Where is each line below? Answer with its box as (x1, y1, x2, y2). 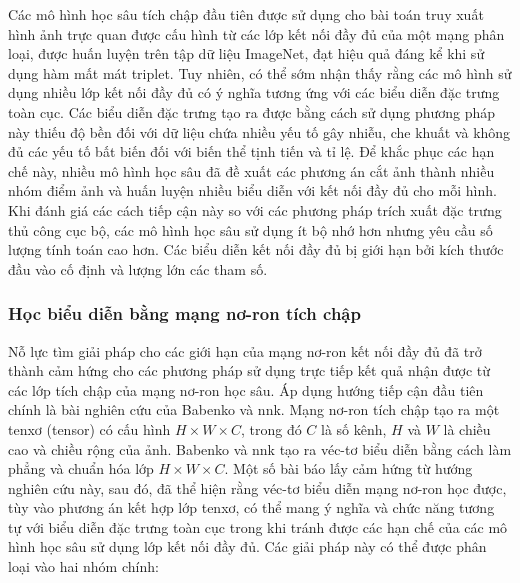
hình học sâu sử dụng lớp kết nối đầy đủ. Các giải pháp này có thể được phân (8, 536, 487, 557)
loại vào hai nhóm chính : (8, 556, 159, 577)
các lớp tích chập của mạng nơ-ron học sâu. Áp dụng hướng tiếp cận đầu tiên (8, 379, 484, 400)
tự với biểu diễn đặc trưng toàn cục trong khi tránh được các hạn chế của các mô (8, 516, 508, 537)
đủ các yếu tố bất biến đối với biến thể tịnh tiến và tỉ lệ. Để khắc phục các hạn (8, 141, 495, 162)
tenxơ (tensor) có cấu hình (8, 418, 171, 439)
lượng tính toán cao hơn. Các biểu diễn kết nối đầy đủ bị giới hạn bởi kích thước (8, 239, 504, 260)
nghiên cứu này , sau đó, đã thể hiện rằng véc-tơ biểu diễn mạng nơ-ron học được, (8, 477, 507, 498)
